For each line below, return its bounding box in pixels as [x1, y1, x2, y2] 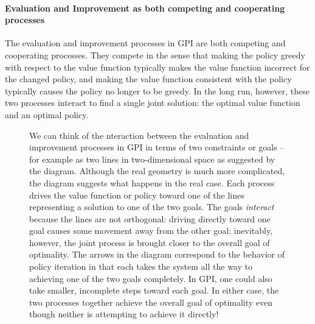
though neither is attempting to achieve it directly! [29, 308, 219, 320]
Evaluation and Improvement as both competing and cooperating [5, 1, 285, 14]
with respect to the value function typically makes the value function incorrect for [5, 60, 310, 73]
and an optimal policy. [5, 108, 89, 121]
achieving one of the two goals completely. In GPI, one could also [29, 272, 272, 284]
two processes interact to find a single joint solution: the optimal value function [5, 96, 300, 109]
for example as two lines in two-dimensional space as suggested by [29, 152, 275, 165]
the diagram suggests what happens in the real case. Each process [29, 176, 275, 189]
